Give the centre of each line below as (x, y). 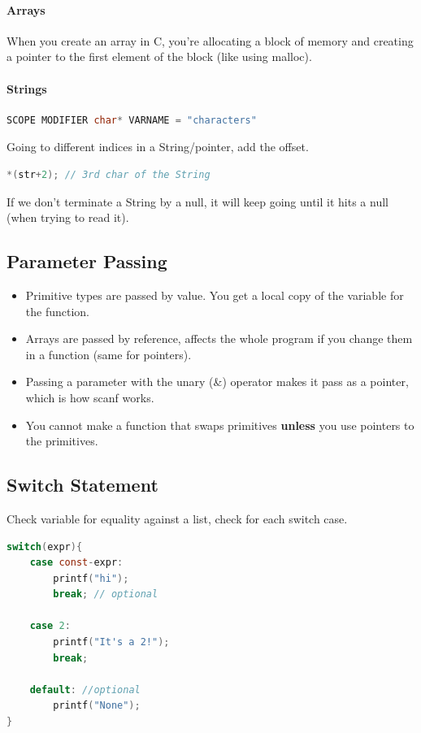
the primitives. (62, 441)
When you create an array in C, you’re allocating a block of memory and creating (210, 40)
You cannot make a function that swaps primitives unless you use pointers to (220, 425)
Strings (27, 88)
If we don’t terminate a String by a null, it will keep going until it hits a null (197, 201)
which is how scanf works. (90, 397)
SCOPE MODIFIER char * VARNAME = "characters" (132, 120)
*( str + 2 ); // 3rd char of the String (109, 174)
